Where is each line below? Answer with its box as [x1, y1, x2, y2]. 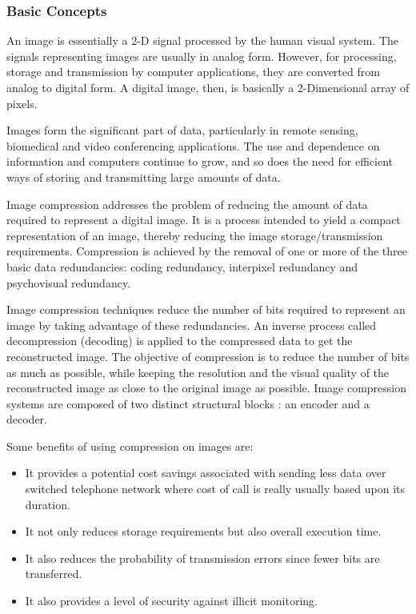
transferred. [25, 565, 82, 582]
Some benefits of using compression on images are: [6, 437, 254, 454]
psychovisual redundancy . [6, 274, 131, 291]
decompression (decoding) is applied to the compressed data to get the [6, 332, 353, 349]
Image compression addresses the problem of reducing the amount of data [6, 195, 368, 212]
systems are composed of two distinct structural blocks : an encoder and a [6, 395, 370, 411]
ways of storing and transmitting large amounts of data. [6, 168, 281, 185]
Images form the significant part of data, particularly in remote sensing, [6, 122, 358, 138]
